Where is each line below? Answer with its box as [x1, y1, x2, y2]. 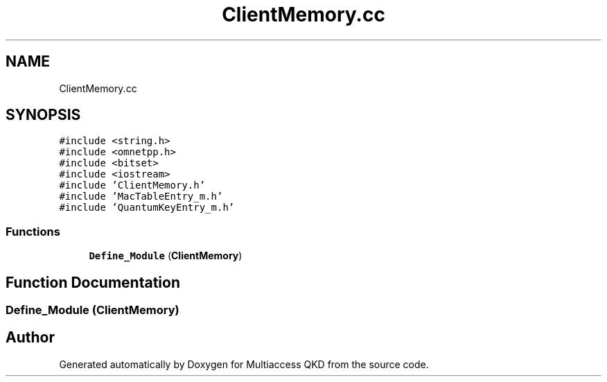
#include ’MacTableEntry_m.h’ [59, 191, 223, 202]
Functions [6, 224, 60, 238]
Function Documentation [6, 273, 180, 291]
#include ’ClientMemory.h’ [59, 180, 206, 191]
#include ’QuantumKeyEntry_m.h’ [59, 202, 235, 214]
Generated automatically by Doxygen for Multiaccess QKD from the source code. [59, 358, 429, 370]
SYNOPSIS [6, 106, 81, 124]
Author [6, 329, 55, 347]
